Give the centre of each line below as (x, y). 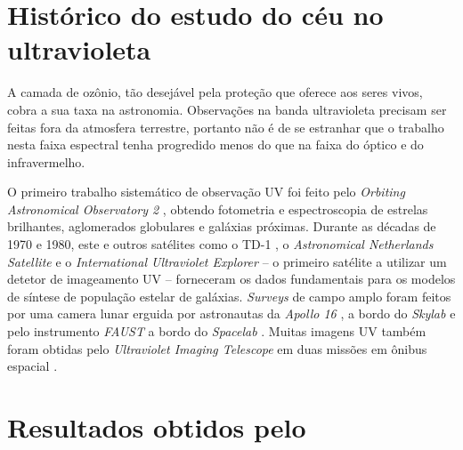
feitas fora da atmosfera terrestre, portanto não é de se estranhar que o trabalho (226, 127)
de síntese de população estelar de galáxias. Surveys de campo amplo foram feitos (229, 296)
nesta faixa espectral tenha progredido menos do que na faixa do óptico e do (215, 145)
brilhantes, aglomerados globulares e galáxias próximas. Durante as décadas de (222, 226)
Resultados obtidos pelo (157, 427)
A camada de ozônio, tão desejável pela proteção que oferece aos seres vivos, (215, 92)
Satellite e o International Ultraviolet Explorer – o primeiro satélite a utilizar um (227, 261)
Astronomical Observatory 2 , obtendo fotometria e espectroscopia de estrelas (218, 209)
